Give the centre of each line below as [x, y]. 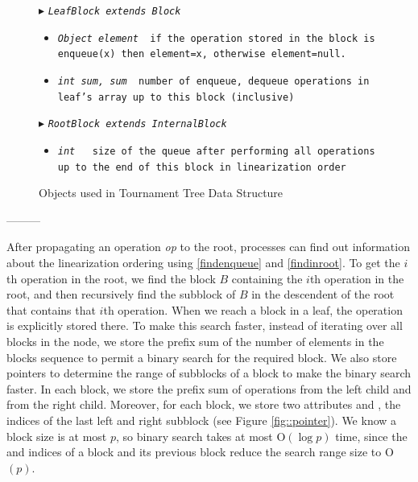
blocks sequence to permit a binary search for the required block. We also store [202, 357]
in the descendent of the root [323, 294]
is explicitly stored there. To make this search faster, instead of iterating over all [205, 325]
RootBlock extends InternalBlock [137, 124]
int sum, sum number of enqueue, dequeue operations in [213, 81]
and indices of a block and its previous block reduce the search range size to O [200, 452]
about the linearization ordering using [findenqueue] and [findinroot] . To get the [203, 263]
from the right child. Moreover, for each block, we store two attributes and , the [204, 404]
